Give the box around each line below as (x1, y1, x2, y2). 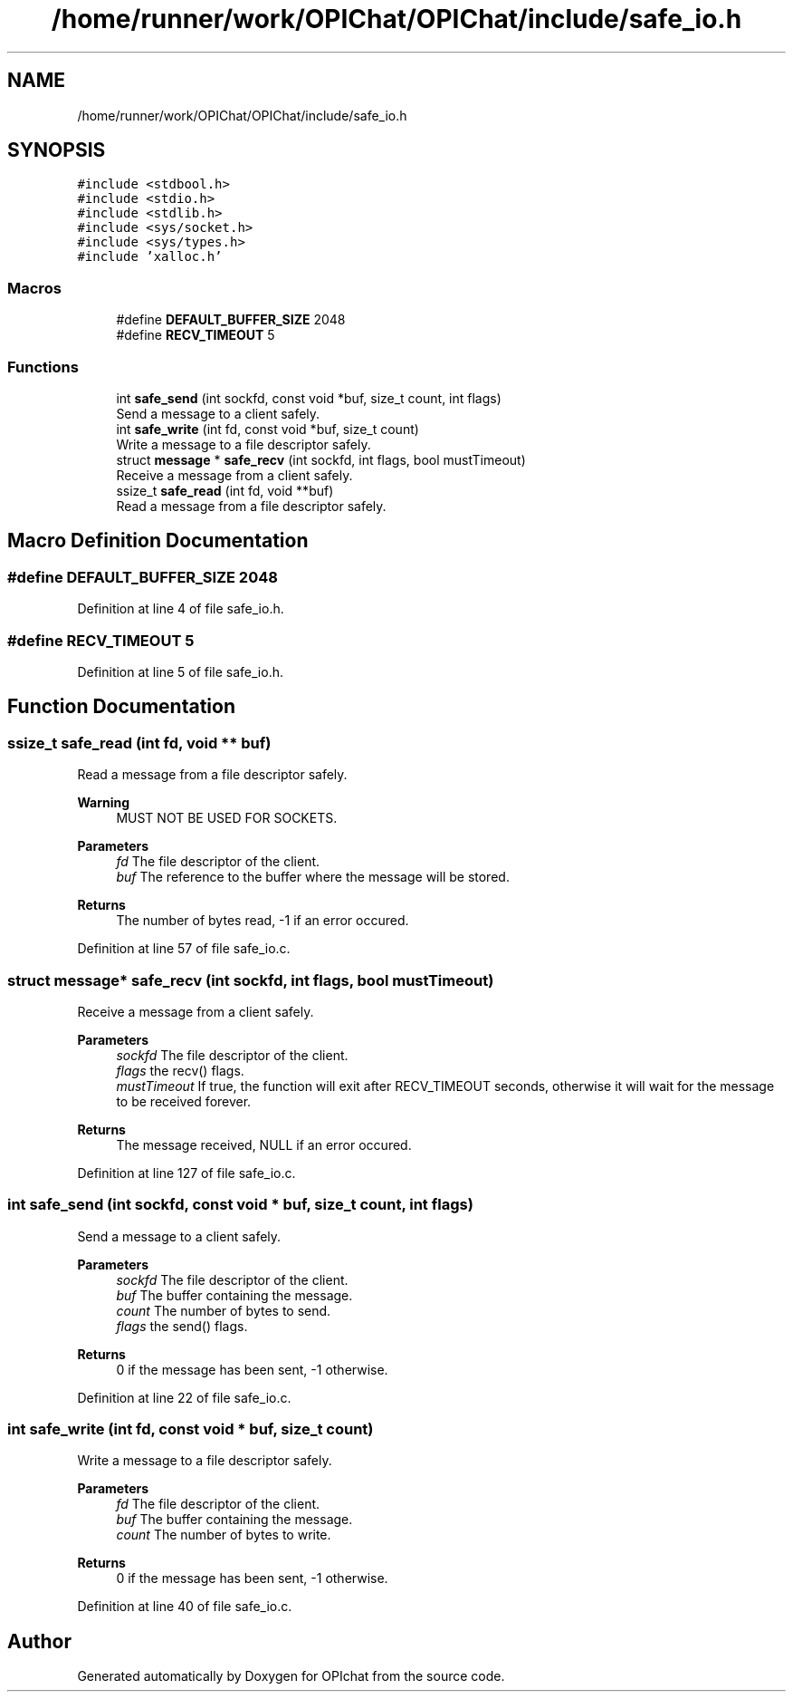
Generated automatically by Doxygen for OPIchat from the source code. (77, 1668, 505, 1685)
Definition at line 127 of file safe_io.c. (77, 1164, 296, 1181)
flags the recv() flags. (116, 1062, 244, 1078)
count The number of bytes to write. (116, 1527, 331, 1543)
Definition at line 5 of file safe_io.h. (77, 663, 283, 680)
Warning (77, 795, 130, 811)
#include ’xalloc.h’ (77, 249, 223, 265)
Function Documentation (7, 695, 235, 719)
